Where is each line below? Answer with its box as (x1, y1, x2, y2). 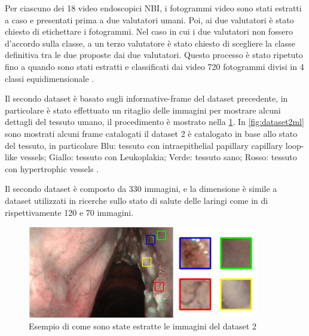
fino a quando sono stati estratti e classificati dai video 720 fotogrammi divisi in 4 (5, 60, 304, 72)
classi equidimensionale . (5, 72, 94, 84)
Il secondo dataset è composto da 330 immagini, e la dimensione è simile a (5, 182, 277, 195)
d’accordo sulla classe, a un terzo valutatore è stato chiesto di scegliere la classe (5, 36, 296, 49)
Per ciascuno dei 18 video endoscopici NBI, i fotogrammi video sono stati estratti (5, 2, 302, 14)
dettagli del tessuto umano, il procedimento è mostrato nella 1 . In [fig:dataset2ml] (5, 115, 304, 128)
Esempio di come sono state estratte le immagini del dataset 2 (29, 320, 256, 332)
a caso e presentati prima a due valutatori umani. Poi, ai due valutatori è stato (5, 13, 294, 26)
